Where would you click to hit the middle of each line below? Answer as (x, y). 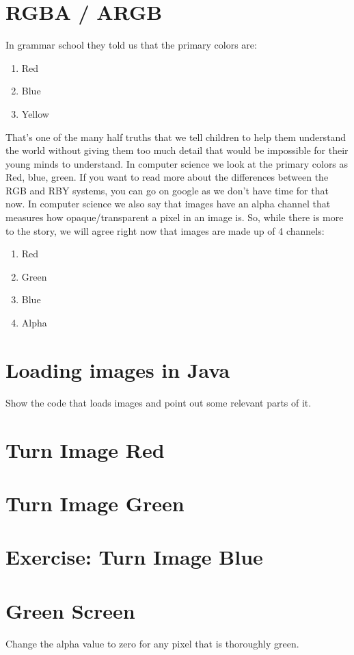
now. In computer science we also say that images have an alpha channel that (168, 204)
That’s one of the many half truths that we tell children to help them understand (176, 137)
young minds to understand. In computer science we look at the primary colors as (177, 163)
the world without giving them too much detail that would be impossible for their (177, 150)
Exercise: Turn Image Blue (134, 557)
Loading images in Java (118, 369)
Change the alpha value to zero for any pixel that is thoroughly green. (152, 643)
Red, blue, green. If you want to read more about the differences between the (167, 177)
